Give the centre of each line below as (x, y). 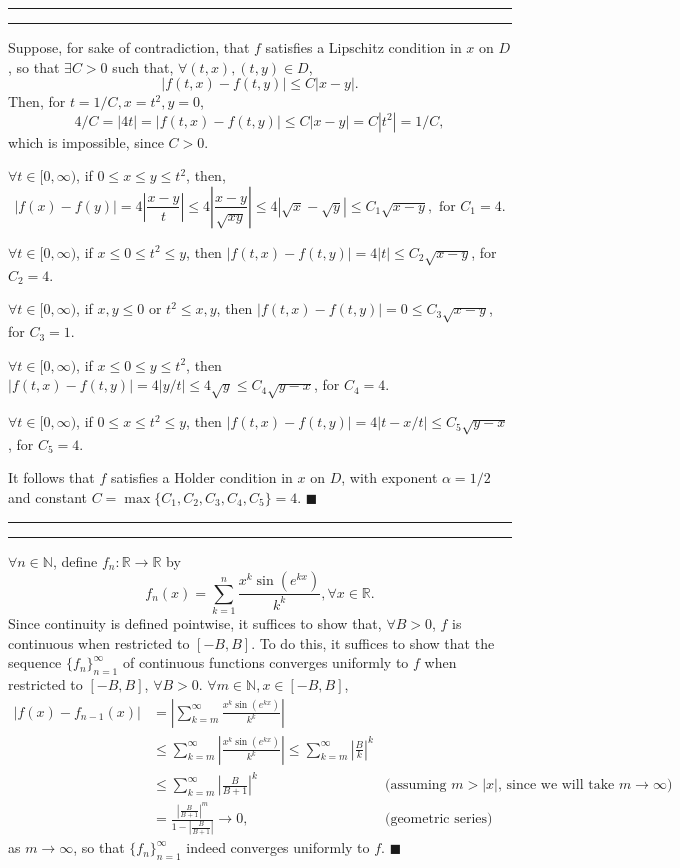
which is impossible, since (86, 141)
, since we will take (556, 785)
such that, (143, 66)
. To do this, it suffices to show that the (373, 642)
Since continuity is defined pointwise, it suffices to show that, (195, 622)
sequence (35, 662)
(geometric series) (438, 819)
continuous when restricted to (99, 642)
